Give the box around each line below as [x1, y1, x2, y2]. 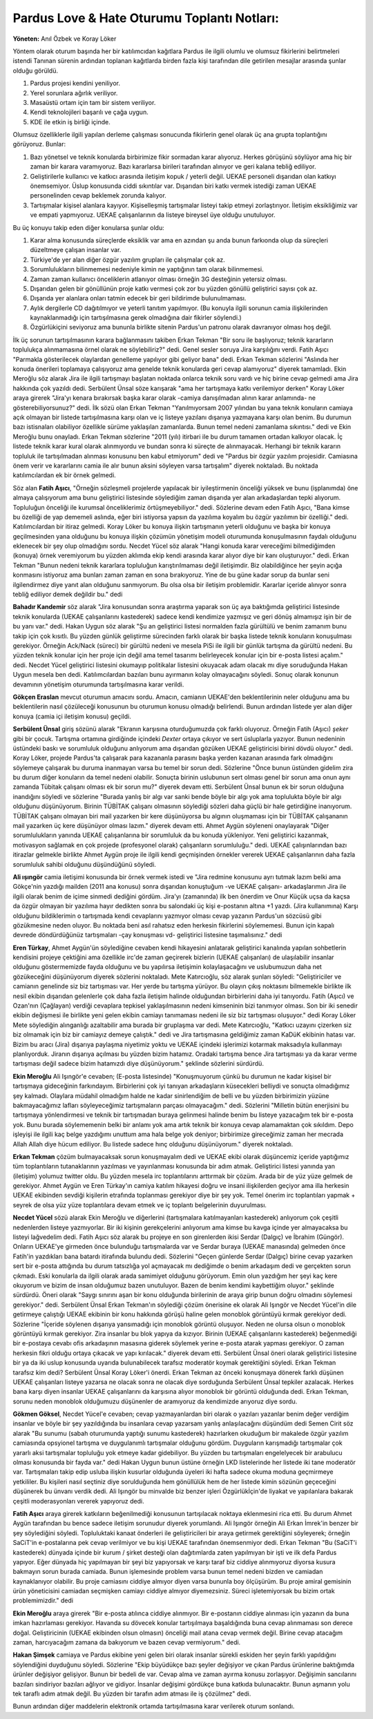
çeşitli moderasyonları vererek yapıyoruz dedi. [12, 1497, 144, 1505]
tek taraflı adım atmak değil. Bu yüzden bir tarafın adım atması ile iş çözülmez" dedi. [12, 1689, 251, 1698]
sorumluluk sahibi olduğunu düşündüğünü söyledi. [12, 860, 157, 868]
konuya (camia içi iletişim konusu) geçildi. [12, 712, 131, 720]
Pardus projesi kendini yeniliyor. [30, 79, 121, 88]
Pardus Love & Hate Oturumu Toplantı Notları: [12, 10, 280, 26]
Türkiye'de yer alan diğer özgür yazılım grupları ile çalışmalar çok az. [30, 256, 226, 264]
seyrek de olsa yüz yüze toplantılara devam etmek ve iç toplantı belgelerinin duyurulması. [12, 1200, 267, 1209]
